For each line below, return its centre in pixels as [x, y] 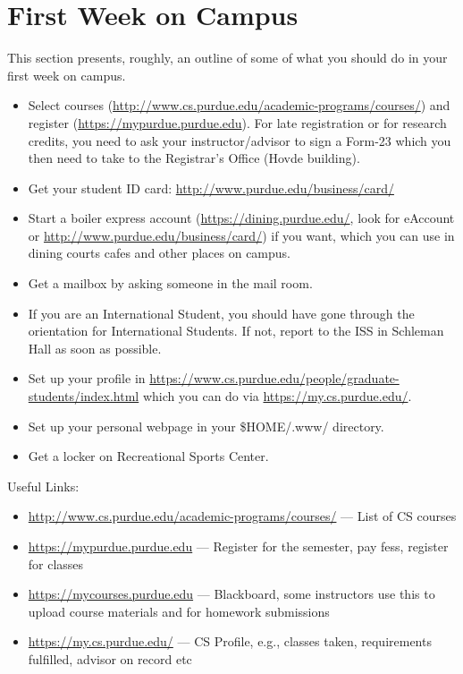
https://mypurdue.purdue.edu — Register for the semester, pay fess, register [238, 546]
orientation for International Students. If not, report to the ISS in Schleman [236, 331]
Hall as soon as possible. [95, 348]
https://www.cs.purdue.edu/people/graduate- [274, 378]
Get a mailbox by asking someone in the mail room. [170, 283]
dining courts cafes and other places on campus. [160, 253]
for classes [56, 563]
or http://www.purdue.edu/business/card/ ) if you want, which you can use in [241, 235]
